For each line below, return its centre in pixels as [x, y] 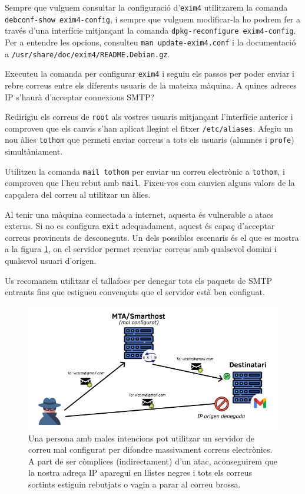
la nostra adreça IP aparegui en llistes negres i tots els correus [140, 472]
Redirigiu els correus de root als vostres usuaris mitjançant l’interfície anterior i [149, 117]
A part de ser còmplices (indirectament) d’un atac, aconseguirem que [153, 461]
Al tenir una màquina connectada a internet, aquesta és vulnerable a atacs [139, 214]
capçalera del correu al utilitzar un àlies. [78, 194]
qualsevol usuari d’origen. [51, 261]
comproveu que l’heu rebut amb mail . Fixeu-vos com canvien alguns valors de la [150, 183]
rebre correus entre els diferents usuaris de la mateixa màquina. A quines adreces [151, 85]
